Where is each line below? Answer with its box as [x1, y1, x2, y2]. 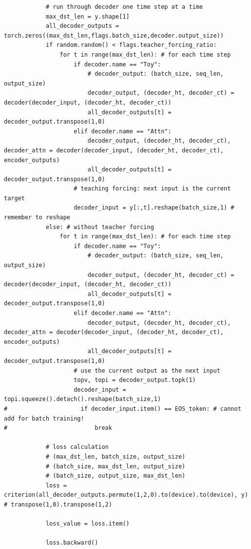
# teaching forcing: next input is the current [74, 185, 231, 192]
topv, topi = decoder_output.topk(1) [74, 377, 196, 384]
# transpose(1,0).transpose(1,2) [4, 501, 112, 508]
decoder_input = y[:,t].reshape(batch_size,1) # [74, 204, 234, 211]
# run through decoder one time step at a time [45, 3, 203, 10]
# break [4, 424, 112, 432]
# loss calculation [45, 443, 109, 451]
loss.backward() [45, 539, 98, 547]
